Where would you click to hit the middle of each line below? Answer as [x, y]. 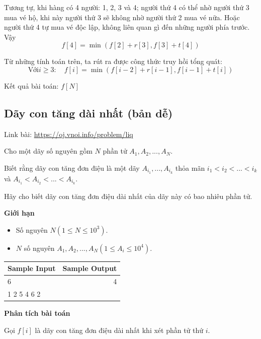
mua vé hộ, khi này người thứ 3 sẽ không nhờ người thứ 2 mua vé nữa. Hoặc [122, 17]
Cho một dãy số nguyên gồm [48, 151]
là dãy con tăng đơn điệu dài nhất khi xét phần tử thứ [119, 330]
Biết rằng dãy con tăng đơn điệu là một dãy [72, 167]
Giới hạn [19, 213]
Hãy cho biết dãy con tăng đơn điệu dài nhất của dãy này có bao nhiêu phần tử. [128, 196]
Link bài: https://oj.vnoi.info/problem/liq [69, 134]
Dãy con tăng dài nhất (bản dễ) [89, 113]
